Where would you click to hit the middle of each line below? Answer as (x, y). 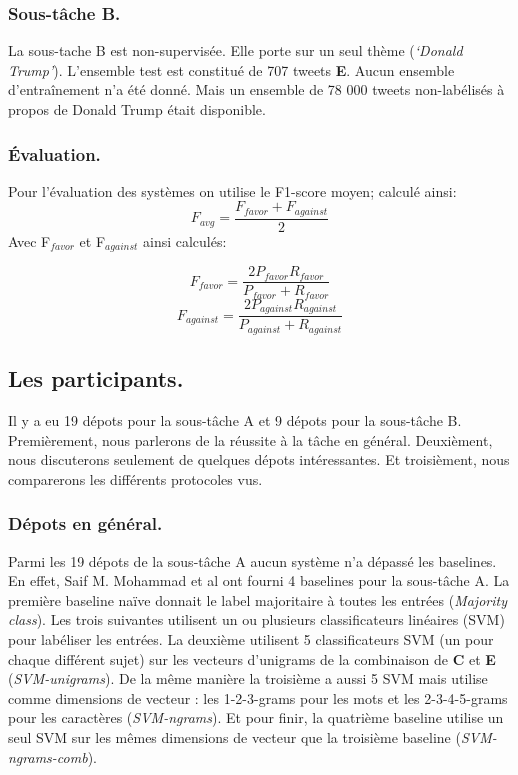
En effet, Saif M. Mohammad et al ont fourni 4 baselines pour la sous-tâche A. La (259, 580)
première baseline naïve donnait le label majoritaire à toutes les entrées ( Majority (257, 599)
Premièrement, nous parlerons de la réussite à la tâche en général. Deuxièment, (250, 439)
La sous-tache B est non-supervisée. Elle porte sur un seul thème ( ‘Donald (235, 50)
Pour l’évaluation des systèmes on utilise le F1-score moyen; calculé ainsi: (232, 190)
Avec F (29, 240)
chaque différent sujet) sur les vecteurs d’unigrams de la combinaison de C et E (252, 658)
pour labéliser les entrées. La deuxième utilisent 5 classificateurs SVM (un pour (251, 638)
